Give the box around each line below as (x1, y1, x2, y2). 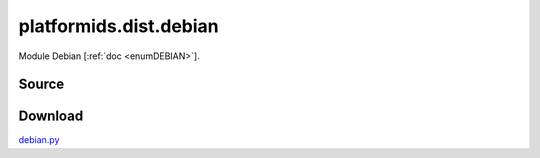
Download (18, 108, 84, 125)
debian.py (18, 134, 60, 146)
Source (18, 76, 65, 93)
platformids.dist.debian (18, 15, 219, 37)
